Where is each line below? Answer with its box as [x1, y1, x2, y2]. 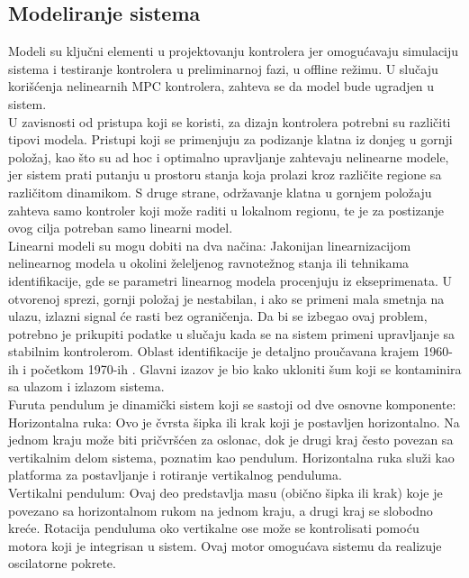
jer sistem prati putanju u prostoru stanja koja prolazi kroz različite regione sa [8, 165, 442, 184]
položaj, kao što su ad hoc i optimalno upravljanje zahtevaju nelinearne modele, [8, 147, 449, 166]
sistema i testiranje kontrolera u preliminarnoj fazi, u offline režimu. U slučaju [8, 59, 438, 78]
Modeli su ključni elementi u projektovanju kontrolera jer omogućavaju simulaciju [8, 41, 459, 60]
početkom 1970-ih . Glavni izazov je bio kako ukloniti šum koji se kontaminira [30, 359, 462, 378]
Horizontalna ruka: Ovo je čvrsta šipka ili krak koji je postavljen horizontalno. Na [8, 412, 460, 431]
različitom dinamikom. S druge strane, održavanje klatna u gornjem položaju [8, 182, 432, 201]
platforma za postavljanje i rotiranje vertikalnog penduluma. [8, 465, 342, 484]
